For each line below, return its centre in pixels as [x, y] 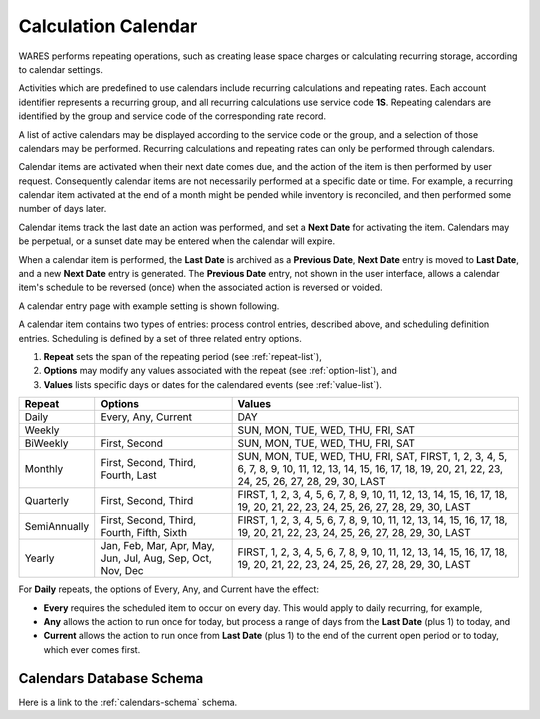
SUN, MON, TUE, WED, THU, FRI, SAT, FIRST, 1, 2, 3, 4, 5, [372, 457]
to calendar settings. [61, 69]
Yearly [39, 558]
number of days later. [62, 209]
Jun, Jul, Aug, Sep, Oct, [156, 558]
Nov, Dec [122, 571]
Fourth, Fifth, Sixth [144, 533]
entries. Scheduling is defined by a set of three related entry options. [160, 338]
